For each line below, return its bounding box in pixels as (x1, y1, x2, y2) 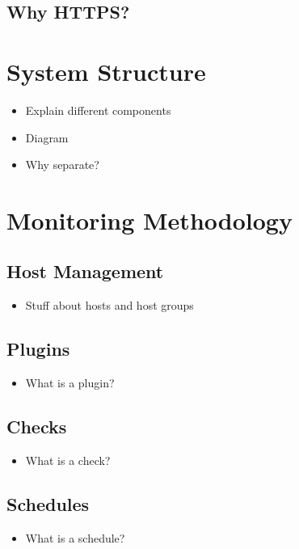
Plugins (6, 336, 70, 361)
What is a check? (25, 451, 111, 468)
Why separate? (25, 156, 99, 173)
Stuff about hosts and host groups (25, 297, 194, 314)
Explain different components (25, 101, 171, 118)
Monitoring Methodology (6, 203, 293, 236)
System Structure (6, 54, 206, 87)
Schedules (6, 491, 90, 516)
